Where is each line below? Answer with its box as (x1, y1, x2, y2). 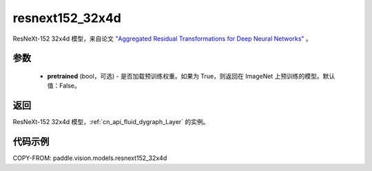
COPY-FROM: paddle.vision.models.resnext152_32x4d (12, 154, 167, 162)
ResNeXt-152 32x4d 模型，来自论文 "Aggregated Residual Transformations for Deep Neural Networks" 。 (12, 34, 313, 43)
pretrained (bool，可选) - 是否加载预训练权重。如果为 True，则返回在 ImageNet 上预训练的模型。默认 (47, 72, 335, 80)
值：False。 (47, 81, 81, 90)
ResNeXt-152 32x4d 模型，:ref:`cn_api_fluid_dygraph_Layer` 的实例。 (12, 118, 209, 126)
